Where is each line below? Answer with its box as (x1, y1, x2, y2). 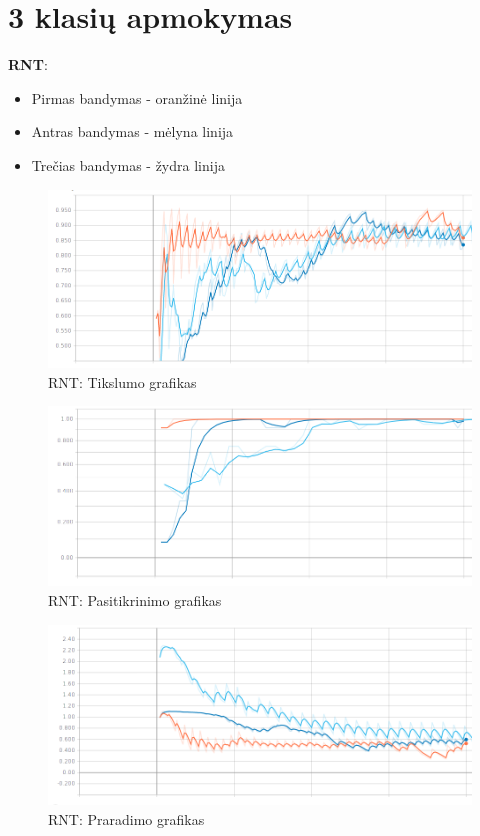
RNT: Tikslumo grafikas (48, 371, 197, 392)
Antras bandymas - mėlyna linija (31, 121, 234, 142)
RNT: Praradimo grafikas (48, 808, 205, 829)
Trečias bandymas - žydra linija (31, 154, 225, 175)
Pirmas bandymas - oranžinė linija (31, 87, 243, 108)
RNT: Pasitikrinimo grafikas (48, 589, 222, 610)
